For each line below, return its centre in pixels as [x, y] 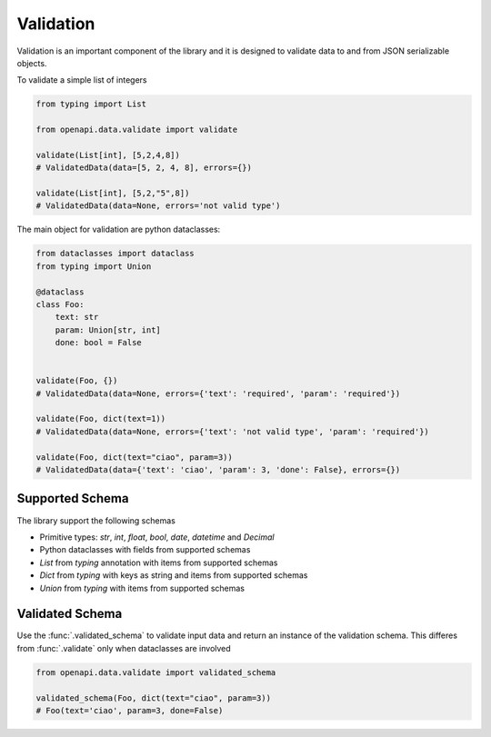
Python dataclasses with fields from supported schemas [145, 550]
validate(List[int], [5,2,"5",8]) [113, 194]
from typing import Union [94, 266]
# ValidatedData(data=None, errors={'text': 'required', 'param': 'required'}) [218, 393]
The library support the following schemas [96, 520]
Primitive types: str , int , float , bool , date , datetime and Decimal [157, 537]
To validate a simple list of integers [82, 80]
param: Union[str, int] [108, 330]
